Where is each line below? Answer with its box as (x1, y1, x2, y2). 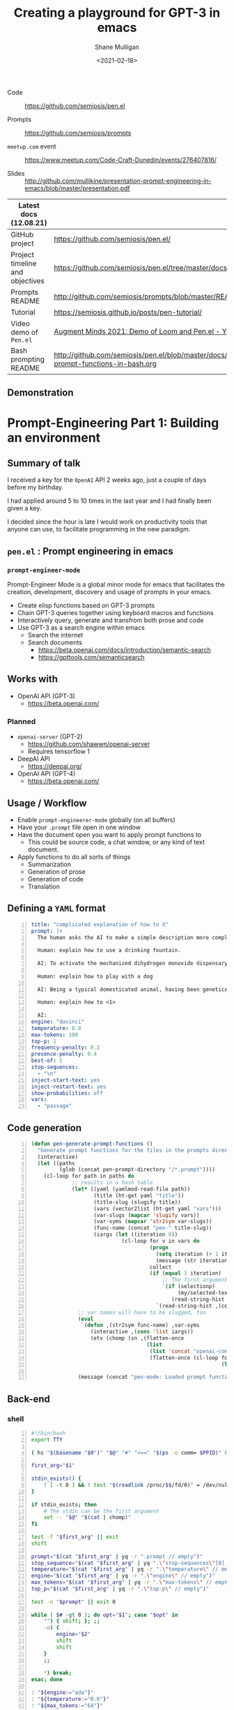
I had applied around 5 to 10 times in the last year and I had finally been (7, 497, 212, 505)
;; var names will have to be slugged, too (77, 1309, 206, 1316)
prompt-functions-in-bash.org (54, 358, 157, 368)
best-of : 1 (31, 1057, 63, 1064)
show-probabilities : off (31, 1089, 103, 1096)
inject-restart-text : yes (31, 1083, 107, 1090)
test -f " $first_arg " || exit (31, 1534, 119, 1541)
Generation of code (27, 875, 84, 883)
